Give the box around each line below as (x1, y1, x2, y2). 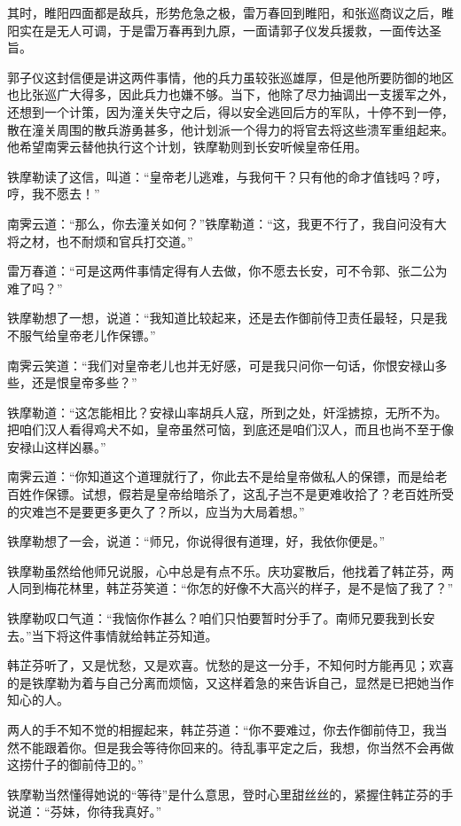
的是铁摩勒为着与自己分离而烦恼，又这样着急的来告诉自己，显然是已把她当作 (7, 673, 454, 691)
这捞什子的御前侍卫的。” (7, 755, 144, 774)
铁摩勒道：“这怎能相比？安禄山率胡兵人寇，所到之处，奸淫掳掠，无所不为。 (7, 402, 448, 421)
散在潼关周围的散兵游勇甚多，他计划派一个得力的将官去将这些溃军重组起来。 (7, 120, 454, 138)
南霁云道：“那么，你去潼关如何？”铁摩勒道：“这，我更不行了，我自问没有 (7, 214, 434, 232)
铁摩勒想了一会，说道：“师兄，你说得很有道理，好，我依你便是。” (7, 532, 386, 550)
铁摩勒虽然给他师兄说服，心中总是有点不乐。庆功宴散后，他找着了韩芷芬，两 (7, 561, 454, 580)
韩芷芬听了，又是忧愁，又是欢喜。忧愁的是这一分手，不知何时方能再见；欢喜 (7, 656, 454, 674)
